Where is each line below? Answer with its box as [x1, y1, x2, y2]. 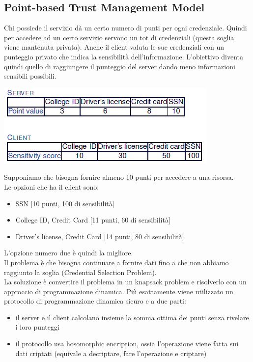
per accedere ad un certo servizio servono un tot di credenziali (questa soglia [4, 32, 234, 42]
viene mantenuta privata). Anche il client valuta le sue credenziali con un [4, 42, 225, 52]
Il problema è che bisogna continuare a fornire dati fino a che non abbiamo [4, 257, 229, 267]
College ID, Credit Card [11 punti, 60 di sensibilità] [15, 215, 170, 225]
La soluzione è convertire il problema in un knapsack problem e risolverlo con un [4, 277, 247, 287]
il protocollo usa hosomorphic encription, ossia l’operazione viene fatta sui [15, 338, 239, 349]
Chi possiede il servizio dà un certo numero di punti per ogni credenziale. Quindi [4, 23, 247, 33]
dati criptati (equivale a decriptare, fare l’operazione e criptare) [15, 348, 207, 358]
